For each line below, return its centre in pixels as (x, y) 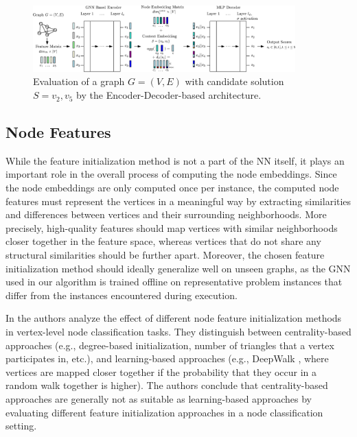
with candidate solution (234, 81)
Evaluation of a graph (79, 81)
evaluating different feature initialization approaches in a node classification (164, 412)
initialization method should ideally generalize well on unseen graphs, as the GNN (178, 268)
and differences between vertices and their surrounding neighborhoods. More (166, 214)
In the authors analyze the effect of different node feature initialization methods (174, 318)
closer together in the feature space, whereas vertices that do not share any (163, 241)
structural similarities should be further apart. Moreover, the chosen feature (165, 255)
